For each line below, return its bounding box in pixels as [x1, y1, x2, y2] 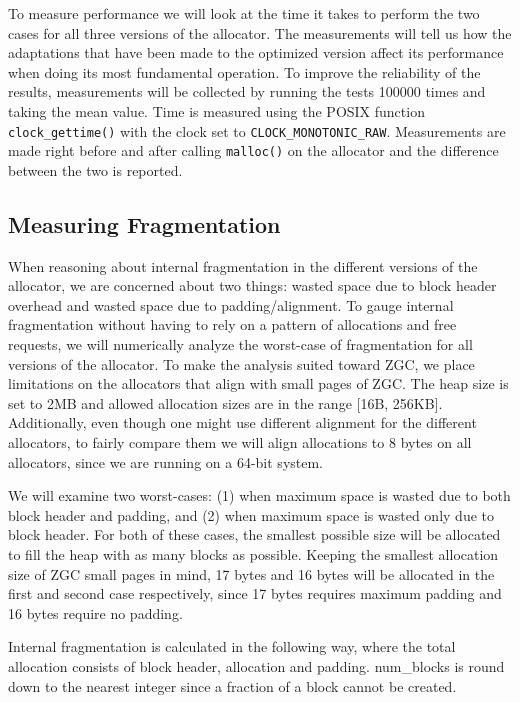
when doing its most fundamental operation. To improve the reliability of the [8, 61, 481, 82]
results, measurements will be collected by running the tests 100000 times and [8, 81, 486, 102]
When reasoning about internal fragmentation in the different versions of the [8, 255, 478, 276]
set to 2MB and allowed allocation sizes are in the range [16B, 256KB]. [8, 392, 443, 413]
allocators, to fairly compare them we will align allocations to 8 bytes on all [8, 432, 472, 453]
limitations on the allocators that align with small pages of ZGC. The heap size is [8, 373, 509, 394]
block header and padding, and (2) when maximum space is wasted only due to [8, 504, 494, 525]
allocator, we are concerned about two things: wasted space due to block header [8, 275, 497, 296]
